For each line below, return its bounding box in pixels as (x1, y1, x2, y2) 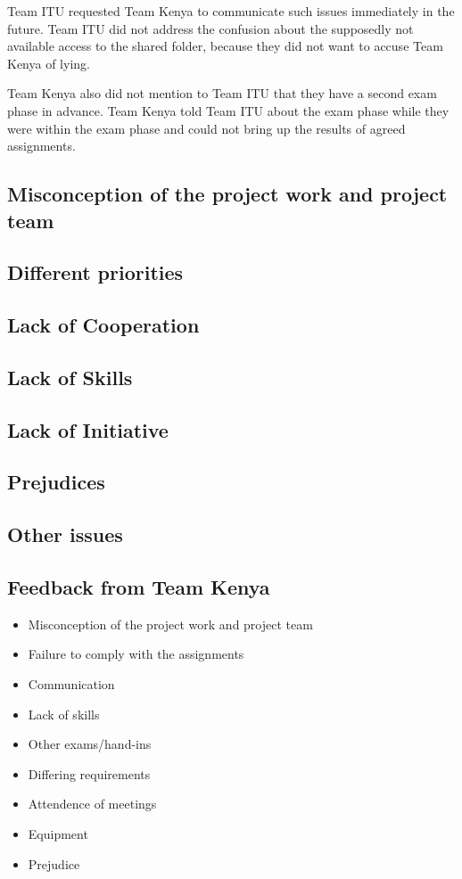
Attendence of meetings (28, 794, 157, 813)
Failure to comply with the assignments (28, 645, 244, 663)
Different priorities (7, 259, 184, 286)
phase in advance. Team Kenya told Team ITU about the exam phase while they (7, 101, 450, 119)
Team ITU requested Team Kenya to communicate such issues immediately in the (7, 2, 455, 20)
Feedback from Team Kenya (7, 573, 270, 600)
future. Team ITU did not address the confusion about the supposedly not (7, 19, 414, 37)
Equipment (28, 824, 88, 842)
